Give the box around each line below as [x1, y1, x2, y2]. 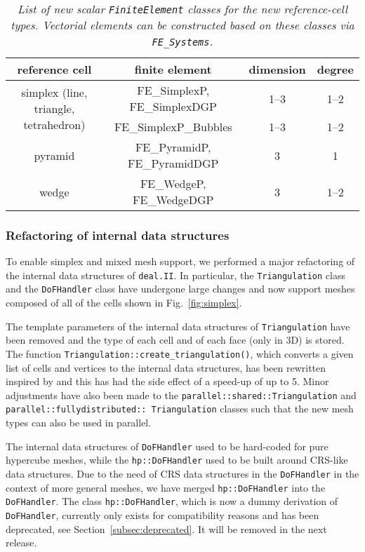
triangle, [34, 100, 75, 116]
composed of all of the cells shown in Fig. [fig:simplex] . [6, 295, 242, 310]
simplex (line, [21, 84, 88, 100]
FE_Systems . [152, 33, 213, 49]
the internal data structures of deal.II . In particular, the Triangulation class [6, 267, 346, 282]
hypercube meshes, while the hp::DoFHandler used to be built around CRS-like [6, 452, 348, 467]
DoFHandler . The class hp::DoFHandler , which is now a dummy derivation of [6, 494, 338, 509]
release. [6, 535, 37, 550]
